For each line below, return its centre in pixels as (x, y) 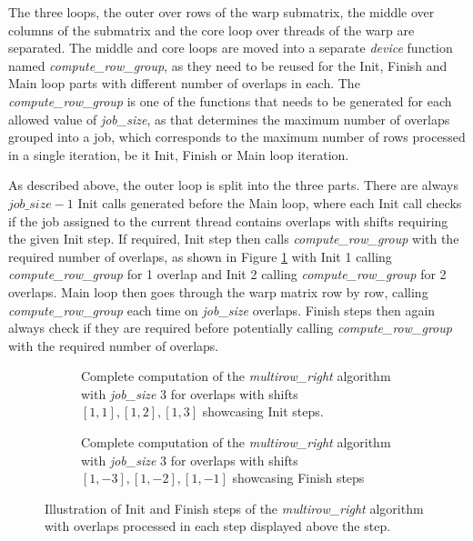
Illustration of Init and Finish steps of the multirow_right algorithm (234, 508)
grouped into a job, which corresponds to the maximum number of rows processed (237, 137)
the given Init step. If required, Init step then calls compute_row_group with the (234, 239)
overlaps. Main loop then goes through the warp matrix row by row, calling (218, 291)
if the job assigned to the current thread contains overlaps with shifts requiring (228, 220)
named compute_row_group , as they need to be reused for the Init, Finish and (228, 65)
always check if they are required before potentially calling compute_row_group (230, 328)
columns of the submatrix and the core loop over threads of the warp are (211, 30)
